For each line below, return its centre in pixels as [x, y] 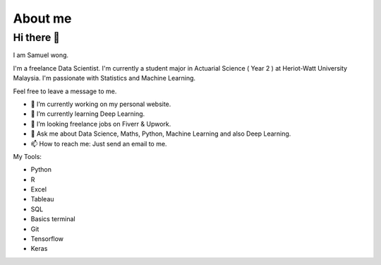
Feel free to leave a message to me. [65, 91]
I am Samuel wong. [41, 55]
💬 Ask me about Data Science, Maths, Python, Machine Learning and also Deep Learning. [161, 134]
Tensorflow [47, 239]
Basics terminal [53, 219]
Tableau [42, 199]
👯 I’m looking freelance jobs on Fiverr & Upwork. [101, 124]
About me [42, 18]
